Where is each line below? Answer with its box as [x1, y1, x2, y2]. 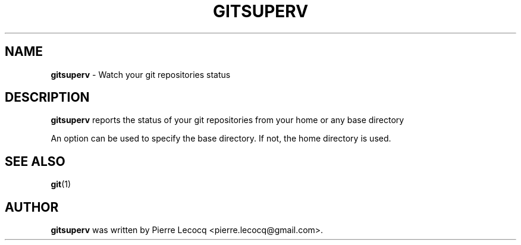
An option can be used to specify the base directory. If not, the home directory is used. [51, 133, 391, 144]
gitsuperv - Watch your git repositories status [51, 69, 231, 80]
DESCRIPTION [5, 90, 90, 105]
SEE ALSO [5, 153, 65, 169]
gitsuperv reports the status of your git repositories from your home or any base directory [51, 115, 404, 125]
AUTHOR [5, 199, 59, 215]
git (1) [51, 179, 71, 190]
